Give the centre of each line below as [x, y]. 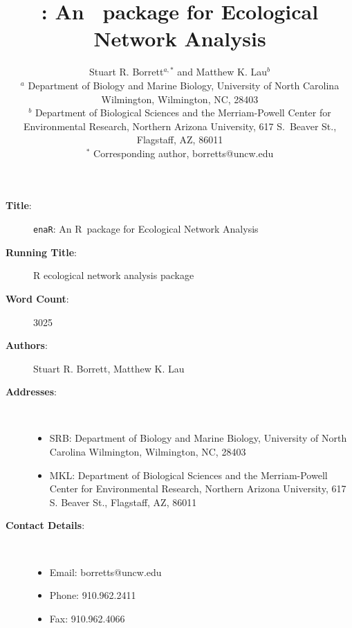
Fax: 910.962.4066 [87, 618]
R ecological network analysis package [114, 275]
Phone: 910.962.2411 [93, 595]
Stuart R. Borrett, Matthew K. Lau [109, 368]
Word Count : [37, 298]
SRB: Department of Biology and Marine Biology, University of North [198, 438]
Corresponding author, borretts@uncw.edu [184, 153]
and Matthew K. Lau [222, 72]
